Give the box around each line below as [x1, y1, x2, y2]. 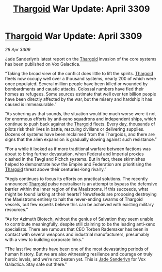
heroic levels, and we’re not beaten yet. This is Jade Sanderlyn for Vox [5, 256, 146, 262]
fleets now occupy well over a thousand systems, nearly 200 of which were [5, 76, 156, 81]
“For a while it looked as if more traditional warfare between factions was [5, 146, 151, 151]
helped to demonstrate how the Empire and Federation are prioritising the [5, 161, 152, 167]
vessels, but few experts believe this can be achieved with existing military [5, 201, 154, 207]
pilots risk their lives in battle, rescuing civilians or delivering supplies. [5, 126, 145, 132]
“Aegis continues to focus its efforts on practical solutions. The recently [5, 176, 148, 181]
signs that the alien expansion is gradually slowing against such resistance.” [5, 136, 157, 142]
